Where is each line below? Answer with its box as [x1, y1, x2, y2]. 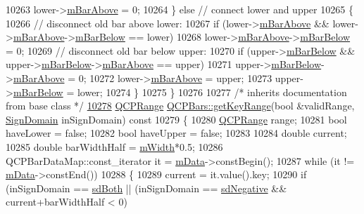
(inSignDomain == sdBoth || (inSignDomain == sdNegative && [6, 180, 287, 195]
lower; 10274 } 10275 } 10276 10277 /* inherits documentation [77, 84, 347, 99]
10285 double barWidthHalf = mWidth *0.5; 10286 [6, 139, 223, 154]
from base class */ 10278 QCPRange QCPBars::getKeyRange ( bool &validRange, [6, 98, 355, 113]
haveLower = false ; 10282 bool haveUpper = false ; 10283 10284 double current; [6, 126, 347, 140]
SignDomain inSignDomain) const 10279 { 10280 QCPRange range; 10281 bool [6, 112, 347, 126]
